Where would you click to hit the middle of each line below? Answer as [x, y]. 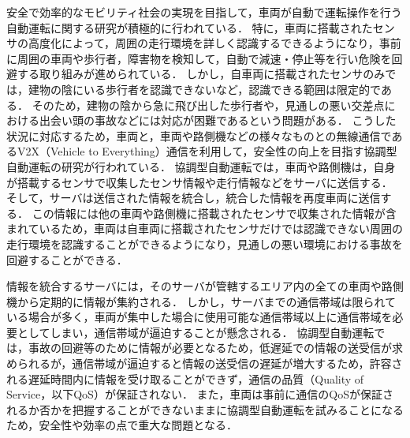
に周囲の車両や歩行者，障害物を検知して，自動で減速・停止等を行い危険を [199, 58]
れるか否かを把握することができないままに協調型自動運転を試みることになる [205, 409]
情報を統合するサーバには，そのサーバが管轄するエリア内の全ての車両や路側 [205, 286]
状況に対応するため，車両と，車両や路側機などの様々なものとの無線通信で [199, 135]
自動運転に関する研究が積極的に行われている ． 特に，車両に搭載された [190, 27]
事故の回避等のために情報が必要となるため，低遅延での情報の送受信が [210, 348]
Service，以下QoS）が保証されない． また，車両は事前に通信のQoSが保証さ [200, 394]
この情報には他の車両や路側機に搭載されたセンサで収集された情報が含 [214, 213]
